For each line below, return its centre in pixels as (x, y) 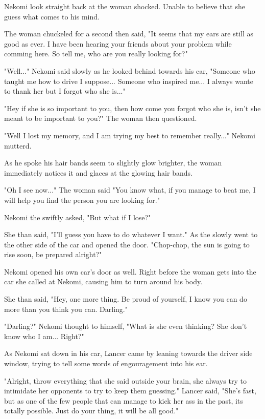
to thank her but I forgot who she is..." (65, 91)
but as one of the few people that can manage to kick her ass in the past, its (124, 400)
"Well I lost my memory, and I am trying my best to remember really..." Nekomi (130, 135)
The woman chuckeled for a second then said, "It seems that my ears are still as (129, 34)
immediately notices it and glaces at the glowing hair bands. (98, 172)
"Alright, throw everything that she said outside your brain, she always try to (125, 380)
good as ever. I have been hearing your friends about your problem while (118, 43)
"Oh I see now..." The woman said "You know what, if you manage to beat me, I (130, 190)
